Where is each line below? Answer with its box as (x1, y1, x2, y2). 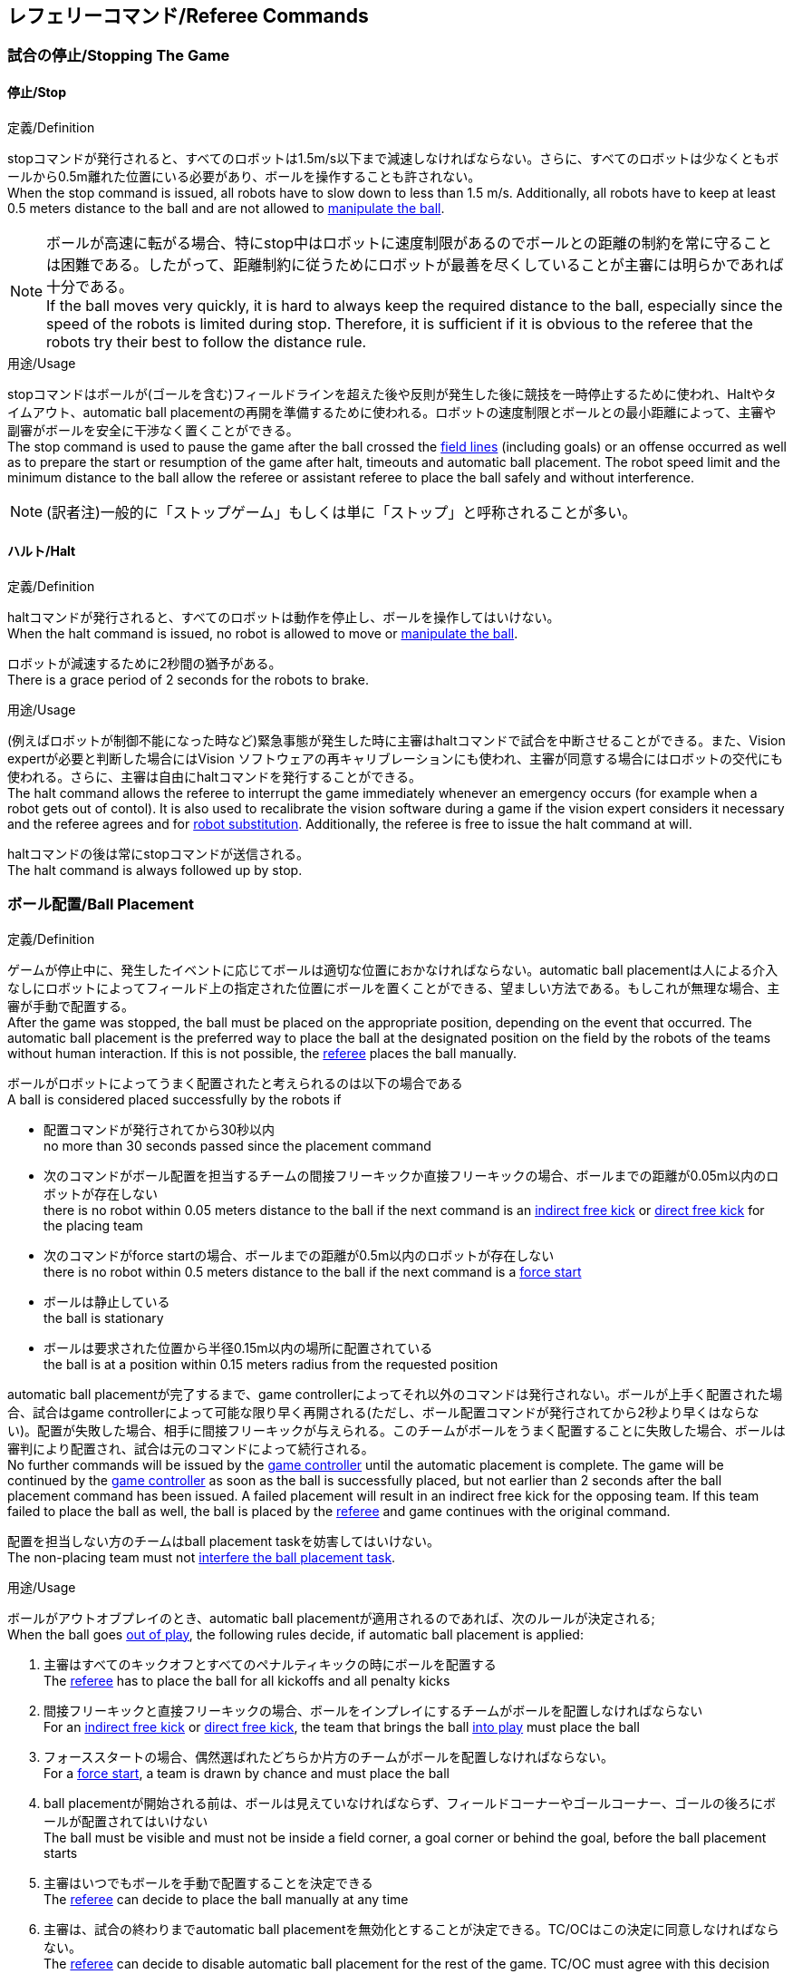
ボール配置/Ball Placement (7, 895, 194, 914)
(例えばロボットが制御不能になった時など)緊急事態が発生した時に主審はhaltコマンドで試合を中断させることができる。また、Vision (7, 732, 786, 748)
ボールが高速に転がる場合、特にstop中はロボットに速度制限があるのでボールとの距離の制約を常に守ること (46, 233, 772, 252)
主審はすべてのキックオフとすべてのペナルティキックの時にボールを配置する (44, 1656, 497, 1672)
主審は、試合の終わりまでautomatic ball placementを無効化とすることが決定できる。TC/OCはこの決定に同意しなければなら (44, 1921, 779, 1937)
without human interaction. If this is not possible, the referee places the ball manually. (7, 1045, 517, 1061)
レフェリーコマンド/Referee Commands (7, 5, 369, 27)
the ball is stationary (44, 1309, 164, 1326)
